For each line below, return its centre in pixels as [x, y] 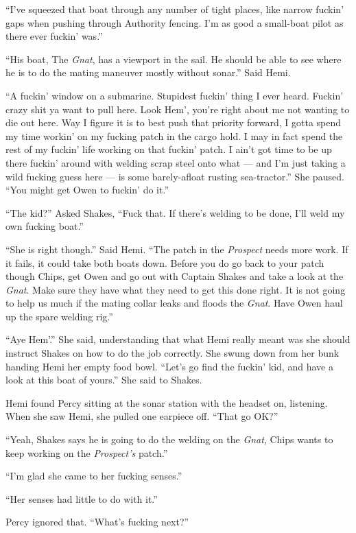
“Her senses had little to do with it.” [82, 498]
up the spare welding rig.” [59, 316]
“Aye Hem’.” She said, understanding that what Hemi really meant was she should [178, 339]
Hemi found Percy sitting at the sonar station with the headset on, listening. [167, 402]
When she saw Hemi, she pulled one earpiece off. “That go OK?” [142, 416]
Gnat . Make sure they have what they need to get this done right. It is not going [176, 289]
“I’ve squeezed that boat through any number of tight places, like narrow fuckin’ [175, 9]
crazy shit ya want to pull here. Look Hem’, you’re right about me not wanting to [178, 109]
